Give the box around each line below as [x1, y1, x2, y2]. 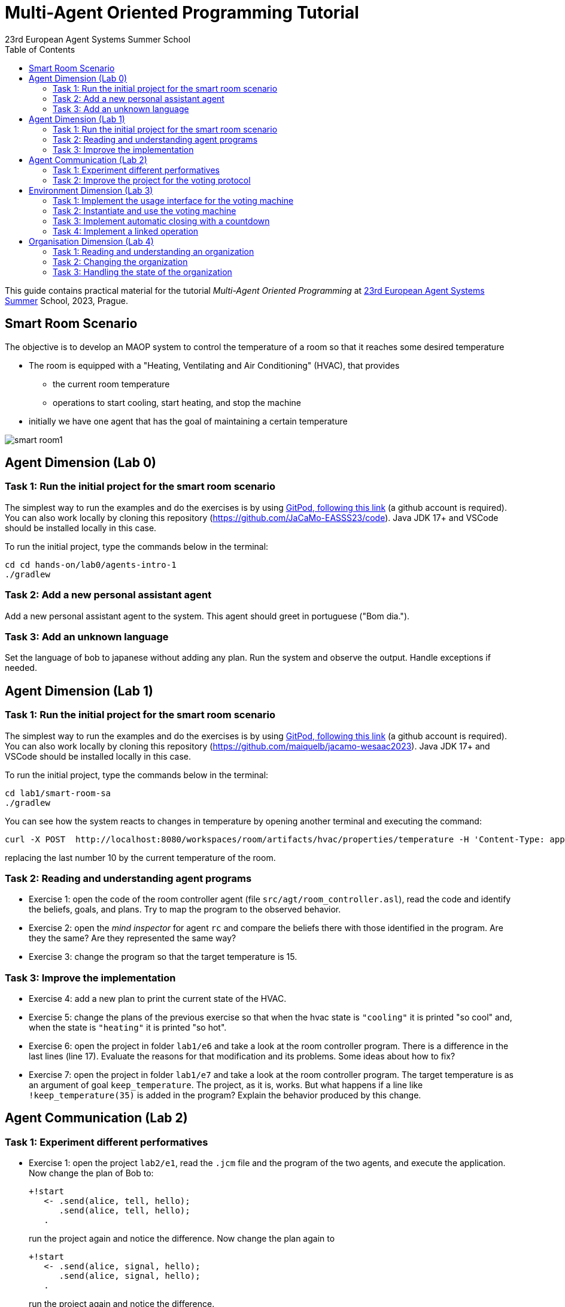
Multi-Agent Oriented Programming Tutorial [5, 2, 359, 23]
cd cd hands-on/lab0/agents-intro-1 [5, 559, 177, 570]
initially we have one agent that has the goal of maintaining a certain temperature [29, 415, 348, 426]
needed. [5, 662, 37, 673]
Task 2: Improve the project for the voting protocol [53, 174, 251, 185]
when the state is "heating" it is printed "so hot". [29, 1022, 227, 1033]
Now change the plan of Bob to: [29, 1168, 154, 1179]
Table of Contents [5, 44, 75, 55]
